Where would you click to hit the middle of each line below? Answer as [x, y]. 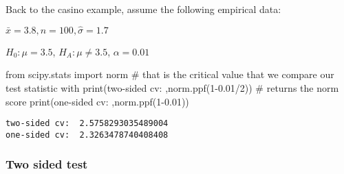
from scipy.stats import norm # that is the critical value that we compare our [170, 74]
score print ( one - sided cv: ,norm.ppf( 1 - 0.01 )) [97, 101]
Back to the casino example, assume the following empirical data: [143, 9]
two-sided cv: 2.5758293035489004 [87, 124]
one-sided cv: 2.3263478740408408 [87, 135]
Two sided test [47, 164]
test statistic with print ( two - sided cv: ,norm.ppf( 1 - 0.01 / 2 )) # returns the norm [172, 88]
